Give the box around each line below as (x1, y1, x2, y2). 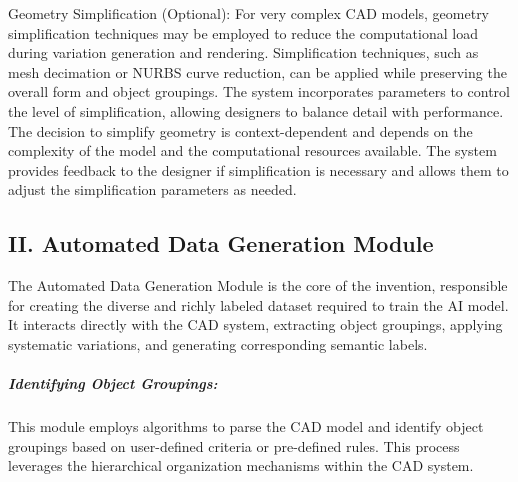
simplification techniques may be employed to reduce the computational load (8, 22, 478, 43)
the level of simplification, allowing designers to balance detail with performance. (8, 100, 504, 121)
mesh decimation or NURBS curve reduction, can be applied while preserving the (8, 61, 507, 82)
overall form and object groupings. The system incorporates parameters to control (8, 81, 510, 102)
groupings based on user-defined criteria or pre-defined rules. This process (8, 435, 460, 456)
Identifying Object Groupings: (8, 373, 218, 394)
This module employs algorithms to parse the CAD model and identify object (8, 416, 484, 437)
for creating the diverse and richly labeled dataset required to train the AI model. (8, 294, 509, 315)
